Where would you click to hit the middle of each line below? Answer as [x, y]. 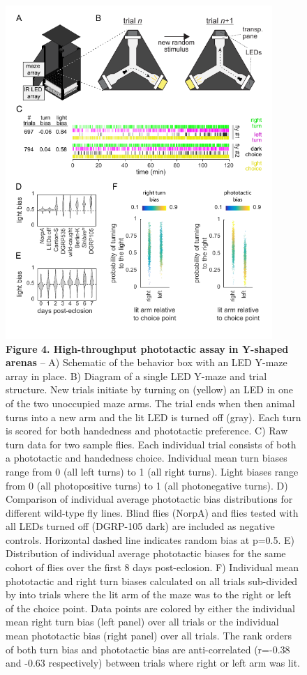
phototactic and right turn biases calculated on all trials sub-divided [152, 581]
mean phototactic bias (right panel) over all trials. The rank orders [149, 636]
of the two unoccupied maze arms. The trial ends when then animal [150, 403]
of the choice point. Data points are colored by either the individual [150, 608]
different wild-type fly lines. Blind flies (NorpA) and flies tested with [152, 512]
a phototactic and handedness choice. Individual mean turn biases [147, 458]
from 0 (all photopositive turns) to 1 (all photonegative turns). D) [147, 485]
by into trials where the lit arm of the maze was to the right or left [149, 594]
